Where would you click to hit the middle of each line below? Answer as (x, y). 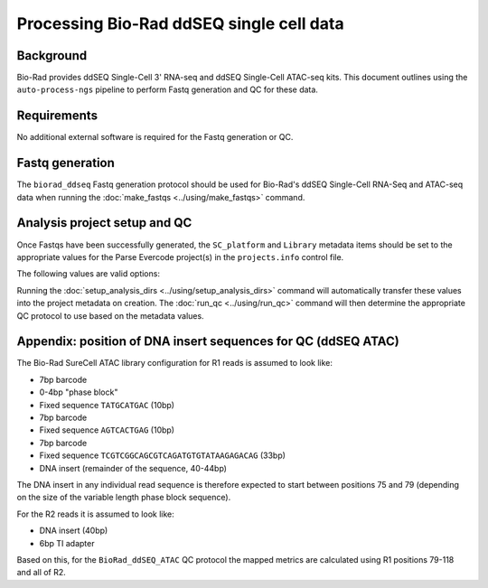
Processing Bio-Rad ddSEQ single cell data (180, 23)
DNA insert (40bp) (74, 531)
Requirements (57, 116)
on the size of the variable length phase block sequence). (124, 498)
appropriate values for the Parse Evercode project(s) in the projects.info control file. (180, 257)
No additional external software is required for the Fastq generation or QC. (155, 137)
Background (52, 56)
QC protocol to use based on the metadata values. (110, 315)
